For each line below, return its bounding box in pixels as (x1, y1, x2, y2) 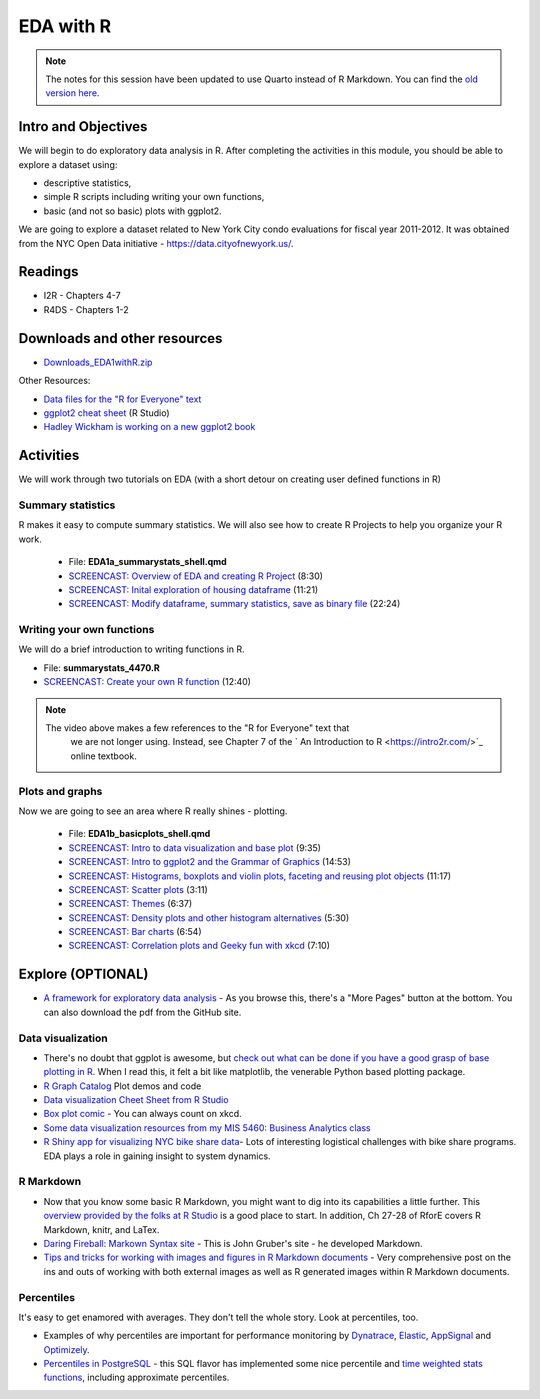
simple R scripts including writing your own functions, (43, 191, 265, 203)
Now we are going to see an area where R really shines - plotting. (18, 805, 288, 817)
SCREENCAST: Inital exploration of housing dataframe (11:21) (68, 583, 319, 595)
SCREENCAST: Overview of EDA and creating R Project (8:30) (68, 570, 324, 582)
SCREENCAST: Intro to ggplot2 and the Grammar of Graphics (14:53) (68, 856, 352, 868)
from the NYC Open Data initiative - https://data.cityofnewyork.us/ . (18, 237, 294, 249)
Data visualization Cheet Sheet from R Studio (43, 1094, 229, 1106)
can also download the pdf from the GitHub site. (43, 1006, 242, 1018)
